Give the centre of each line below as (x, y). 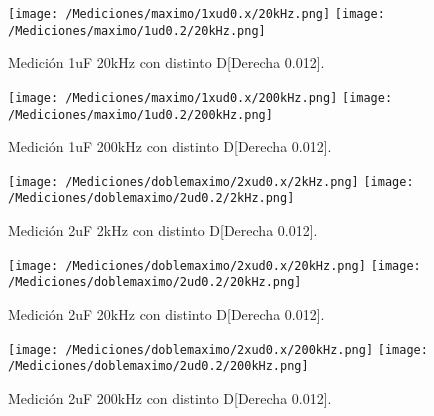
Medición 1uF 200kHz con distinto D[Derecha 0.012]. (170, 146)
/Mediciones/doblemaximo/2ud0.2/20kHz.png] (155, 282)
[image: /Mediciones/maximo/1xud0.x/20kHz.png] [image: (196, 14)
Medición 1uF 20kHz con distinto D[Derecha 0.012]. (166, 62)
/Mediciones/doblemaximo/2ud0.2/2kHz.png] (151, 198)
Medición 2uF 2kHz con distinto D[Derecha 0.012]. (163, 230)
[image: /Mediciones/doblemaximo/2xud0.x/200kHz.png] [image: (218, 349)
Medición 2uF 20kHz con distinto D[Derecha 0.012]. (166, 314)
